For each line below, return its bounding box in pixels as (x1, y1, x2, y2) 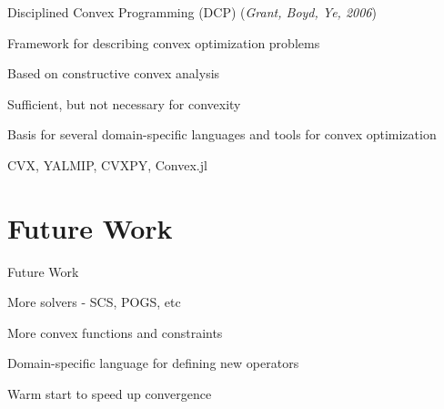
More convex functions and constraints (7, 322, 223, 342)
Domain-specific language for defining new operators (7, 353, 299, 373)
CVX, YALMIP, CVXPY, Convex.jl (7, 155, 207, 174)
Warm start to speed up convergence (7, 384, 212, 404)
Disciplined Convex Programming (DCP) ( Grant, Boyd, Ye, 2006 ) (7, 3, 377, 21)
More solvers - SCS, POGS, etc (7, 292, 181, 312)
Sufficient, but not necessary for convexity (7, 94, 241, 113)
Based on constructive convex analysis (7, 64, 220, 83)
